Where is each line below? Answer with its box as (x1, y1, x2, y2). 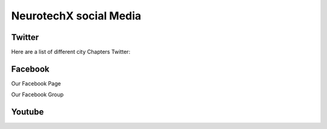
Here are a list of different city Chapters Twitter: (11, 48, 130, 56)
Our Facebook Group (11, 91, 64, 98)
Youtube (11, 107, 44, 117)
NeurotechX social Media (11, 9, 142, 22)
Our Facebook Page (11, 79, 61, 87)
